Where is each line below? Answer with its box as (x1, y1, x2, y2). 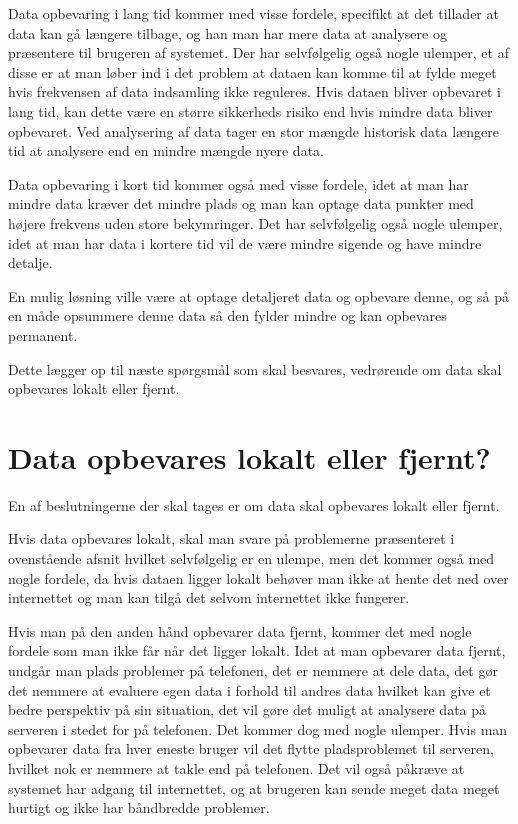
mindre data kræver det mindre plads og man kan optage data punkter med (8, 193, 474, 214)
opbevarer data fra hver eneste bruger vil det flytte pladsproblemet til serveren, (8, 738, 494, 759)
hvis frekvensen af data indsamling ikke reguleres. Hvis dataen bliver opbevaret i (8, 81, 501, 102)
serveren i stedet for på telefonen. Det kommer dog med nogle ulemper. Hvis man (8, 718, 508, 739)
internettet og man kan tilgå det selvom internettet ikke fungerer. (8, 587, 410, 608)
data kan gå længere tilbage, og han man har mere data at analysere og (8, 22, 447, 43)
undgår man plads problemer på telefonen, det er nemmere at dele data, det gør (8, 659, 498, 680)
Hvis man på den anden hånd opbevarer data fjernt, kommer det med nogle (8, 620, 472, 641)
